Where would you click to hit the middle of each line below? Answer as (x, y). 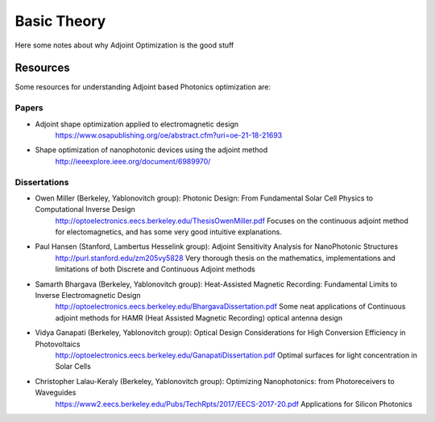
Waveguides (56, 393)
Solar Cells (73, 366)
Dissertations (42, 182)
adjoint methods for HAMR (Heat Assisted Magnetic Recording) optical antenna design (199, 317)
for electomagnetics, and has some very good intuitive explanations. (168, 232)
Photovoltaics (58, 344)
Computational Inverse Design (85, 209)
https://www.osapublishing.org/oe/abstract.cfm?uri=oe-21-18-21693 (169, 135)
